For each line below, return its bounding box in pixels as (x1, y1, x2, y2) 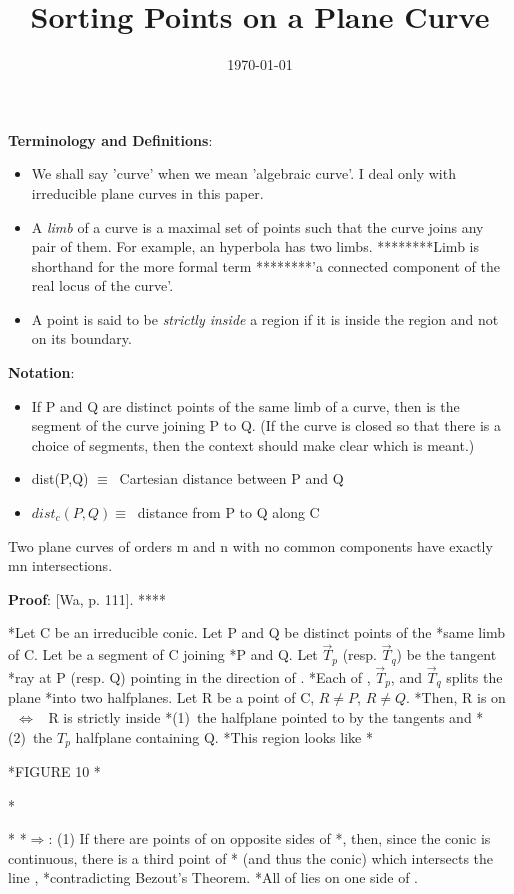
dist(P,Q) (31, 468, 89, 489)
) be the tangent (396, 644, 497, 665)
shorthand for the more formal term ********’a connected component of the (31, 255, 500, 276)
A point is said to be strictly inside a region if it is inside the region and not (31, 308, 499, 329)
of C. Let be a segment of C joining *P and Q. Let (8, 644, 318, 665)
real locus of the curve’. (31, 275, 174, 296)
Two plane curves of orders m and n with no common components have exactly (8, 535, 493, 556)
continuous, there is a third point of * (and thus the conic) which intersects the (8, 847, 494, 868)
